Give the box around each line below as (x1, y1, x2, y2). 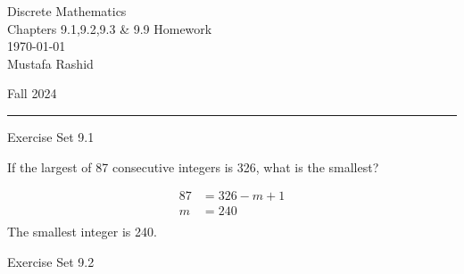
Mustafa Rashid (7, 54, 94, 72)
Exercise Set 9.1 (7, 127, 95, 145)
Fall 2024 (7, 84, 57, 103)
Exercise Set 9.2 (7, 252, 95, 270)
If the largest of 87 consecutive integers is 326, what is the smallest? (7, 157, 379, 176)
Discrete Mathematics (7, 2, 127, 20)
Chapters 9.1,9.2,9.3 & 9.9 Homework (7, 19, 212, 37)
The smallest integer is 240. (7, 222, 157, 241)
